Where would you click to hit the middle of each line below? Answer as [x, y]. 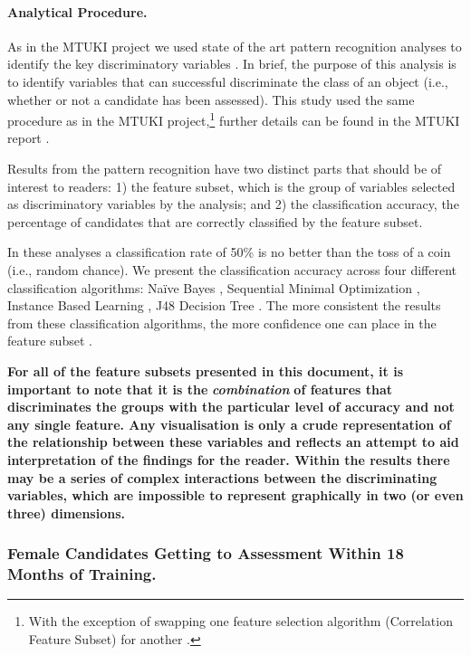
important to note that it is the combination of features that [200, 389]
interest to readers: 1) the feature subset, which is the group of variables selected [231, 186]
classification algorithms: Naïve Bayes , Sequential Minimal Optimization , [214, 287]
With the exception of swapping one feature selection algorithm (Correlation [240, 621]
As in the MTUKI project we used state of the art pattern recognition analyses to [235, 46]
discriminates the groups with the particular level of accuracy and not [231, 407]
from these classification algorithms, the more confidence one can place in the [222, 323]
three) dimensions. [67, 513]
